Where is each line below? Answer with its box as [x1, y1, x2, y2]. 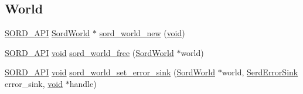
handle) [69, 77, 97, 89]
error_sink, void [5, 77, 63, 89]
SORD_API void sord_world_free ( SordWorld [5, 46, 174, 58]
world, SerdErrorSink [222, 66, 298, 78]
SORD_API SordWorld [5, 27, 90, 39]
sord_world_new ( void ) [99, 27, 185, 39]
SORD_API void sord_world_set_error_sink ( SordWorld [5, 66, 215, 78]
